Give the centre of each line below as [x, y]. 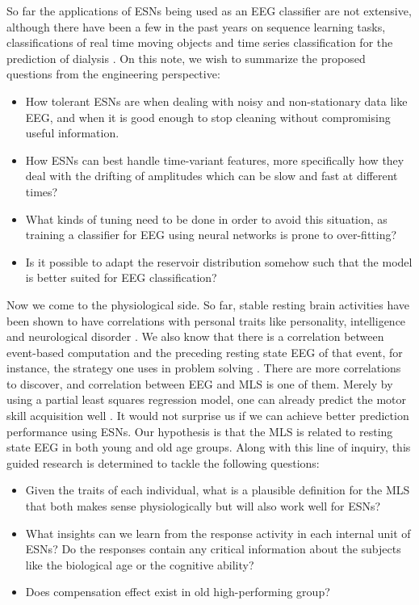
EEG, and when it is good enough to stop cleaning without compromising [208, 117]
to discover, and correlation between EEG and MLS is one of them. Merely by [200, 383]
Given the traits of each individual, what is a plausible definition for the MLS [218, 490]
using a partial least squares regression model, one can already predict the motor [206, 399]
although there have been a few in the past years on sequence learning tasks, [196, 26]
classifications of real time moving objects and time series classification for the [200, 42]
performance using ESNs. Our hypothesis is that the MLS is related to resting [200, 431]
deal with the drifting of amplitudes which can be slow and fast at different [212, 176]
